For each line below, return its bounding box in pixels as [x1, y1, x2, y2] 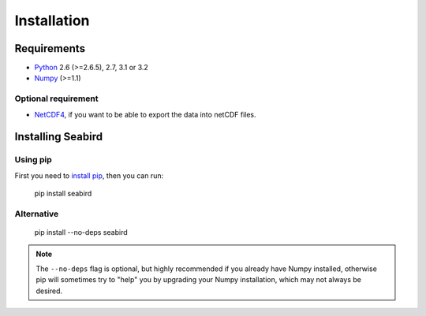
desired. [35, 286, 63, 296]
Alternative [14, 208, 59, 219]
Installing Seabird [14, 130, 103, 143]
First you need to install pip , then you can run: [14, 170, 164, 180]
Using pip [14, 154, 53, 165]
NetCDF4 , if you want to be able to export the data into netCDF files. [34, 110, 256, 119]
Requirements [14, 42, 86, 55]
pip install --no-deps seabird [34, 228, 128, 237]
